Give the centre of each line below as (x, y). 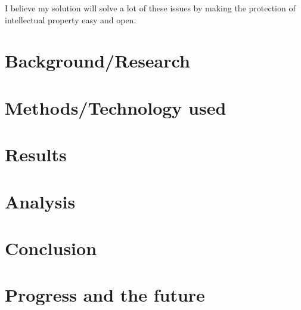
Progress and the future (105, 295)
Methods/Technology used (116, 107)
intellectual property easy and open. (71, 19)
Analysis (40, 201)
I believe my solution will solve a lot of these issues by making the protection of (150, 8)
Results (36, 154)
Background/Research (97, 61)
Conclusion (51, 248)
